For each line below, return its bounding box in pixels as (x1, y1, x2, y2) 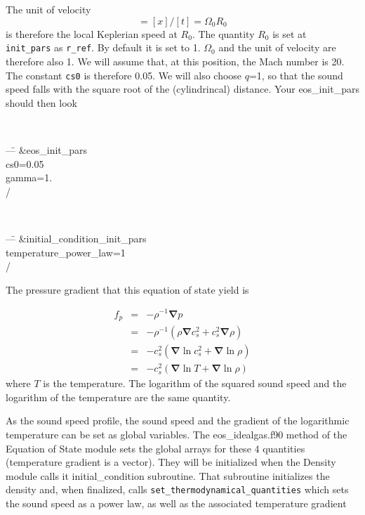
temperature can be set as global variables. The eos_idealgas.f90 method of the (6, 426, 347, 441)
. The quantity (192, 26, 255, 41)
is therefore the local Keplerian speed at (6, 26, 178, 41)
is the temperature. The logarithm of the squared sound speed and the (43, 376, 347, 391)
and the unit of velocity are (218, 40, 336, 55)
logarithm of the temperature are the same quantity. (6, 389, 231, 404)
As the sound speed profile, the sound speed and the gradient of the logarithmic (6, 413, 350, 428)
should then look (6, 95, 77, 110)
